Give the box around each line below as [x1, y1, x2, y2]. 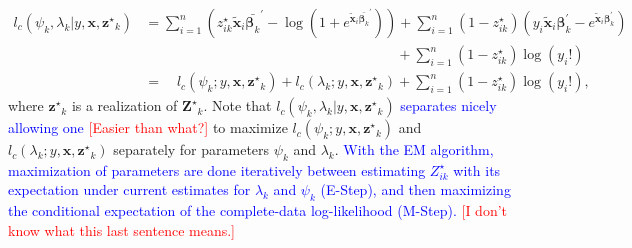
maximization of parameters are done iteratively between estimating [8, 159, 426, 180]
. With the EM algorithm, [334, 139, 494, 160]
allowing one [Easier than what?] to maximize [8, 117, 288, 138]
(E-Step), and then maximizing [320, 179, 511, 200]
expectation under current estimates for [8, 179, 251, 200]
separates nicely [400, 95, 497, 116]
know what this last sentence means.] [8, 219, 235, 240]
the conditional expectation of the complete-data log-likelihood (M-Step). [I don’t [8, 200, 507, 221]
